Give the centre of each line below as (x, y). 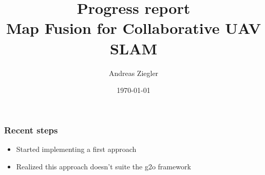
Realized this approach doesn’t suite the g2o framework (103, 166)
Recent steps (31, 130)
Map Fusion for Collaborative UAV (134, 28)
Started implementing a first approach (76, 149)
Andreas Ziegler (134, 73)
